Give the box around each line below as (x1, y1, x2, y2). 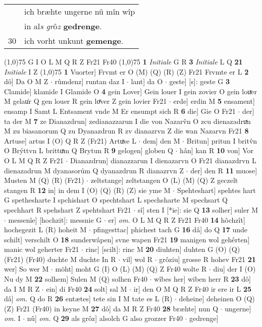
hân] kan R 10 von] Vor (180, 145, 253, 156)
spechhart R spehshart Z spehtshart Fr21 (4, 204, 131, 215)
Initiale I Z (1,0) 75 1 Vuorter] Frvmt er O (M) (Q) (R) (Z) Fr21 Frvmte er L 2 (4, 66, 249, 77)
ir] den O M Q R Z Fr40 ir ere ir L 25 (133, 283, 252, 294)
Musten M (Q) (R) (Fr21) (4, 175, 84, 185)
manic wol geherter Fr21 (4, 244, 79, 254)
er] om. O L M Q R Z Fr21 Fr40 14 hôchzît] (108, 214, 245, 225)
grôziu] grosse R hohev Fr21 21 (159, 253, 256, 264)
